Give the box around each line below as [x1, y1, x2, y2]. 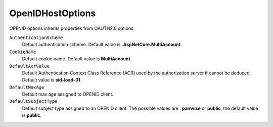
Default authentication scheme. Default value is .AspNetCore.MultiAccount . [22, 41, 182, 48]
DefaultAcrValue [9, 63, 50, 69]
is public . [22, 112, 41, 118]
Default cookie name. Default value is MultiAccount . [22, 56, 132, 62]
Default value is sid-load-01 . [22, 77, 82, 83]
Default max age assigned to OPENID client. [22, 91, 114, 97]
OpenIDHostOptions [9, 8, 96, 19]
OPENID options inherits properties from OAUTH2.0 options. [9, 25, 135, 31]
